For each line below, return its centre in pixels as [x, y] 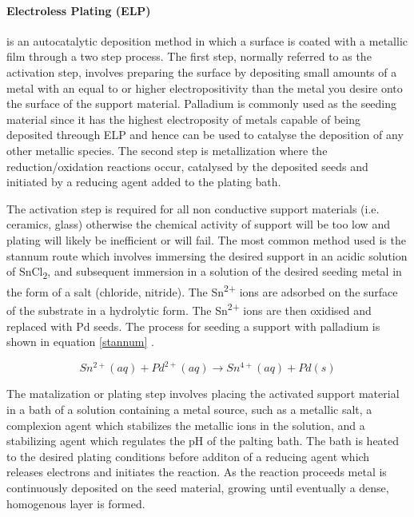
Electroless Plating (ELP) [79, 10]
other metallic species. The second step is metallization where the [167, 150]
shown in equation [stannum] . [80, 342]
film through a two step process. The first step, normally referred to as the [189, 56]
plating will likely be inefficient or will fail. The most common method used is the [206, 239]
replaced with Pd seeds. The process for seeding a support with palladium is [193, 326]
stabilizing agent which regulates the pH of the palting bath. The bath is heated [203, 441]
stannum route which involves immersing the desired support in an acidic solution [207, 255]
